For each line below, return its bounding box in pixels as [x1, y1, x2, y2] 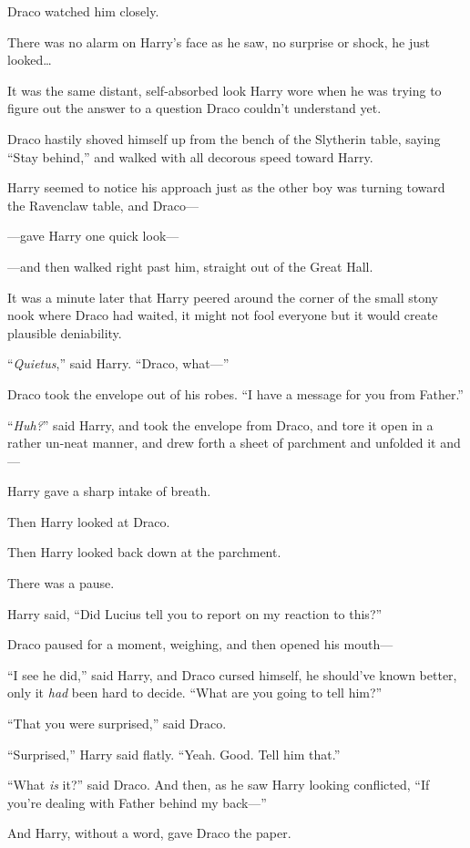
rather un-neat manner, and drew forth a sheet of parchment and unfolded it [7, 433, 436, 452]
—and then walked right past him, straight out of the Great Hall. [7, 256, 373, 275]
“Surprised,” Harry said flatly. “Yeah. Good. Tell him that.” [7, 744, 341, 763]
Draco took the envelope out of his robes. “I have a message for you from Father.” [7, 384, 464, 403]
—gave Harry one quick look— [7, 226, 179, 245]
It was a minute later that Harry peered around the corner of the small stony [7, 287, 438, 306]
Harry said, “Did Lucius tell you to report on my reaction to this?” [7, 604, 383, 623]
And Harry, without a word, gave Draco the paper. [7, 823, 291, 843]
